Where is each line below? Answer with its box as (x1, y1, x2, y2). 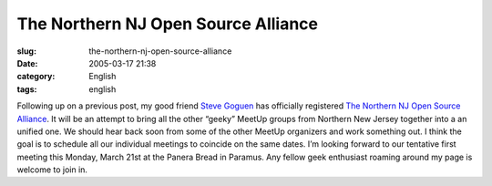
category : (16, 71, 56, 82)
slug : (16, 46, 36, 57)
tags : (16, 83, 37, 95)
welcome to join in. (16, 164, 88, 175)
